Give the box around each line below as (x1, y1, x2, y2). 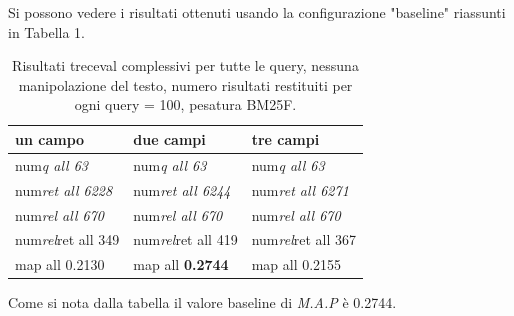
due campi (133, 128, 206, 149)
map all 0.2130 (15, 254, 105, 275)
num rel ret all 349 (15, 229, 120, 250)
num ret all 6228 (15, 179, 113, 200)
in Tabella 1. (8, 21, 86, 42)
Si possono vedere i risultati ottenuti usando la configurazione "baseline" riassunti (8, 2, 506, 22)
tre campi (251, 128, 320, 149)
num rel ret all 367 (251, 229, 356, 250)
